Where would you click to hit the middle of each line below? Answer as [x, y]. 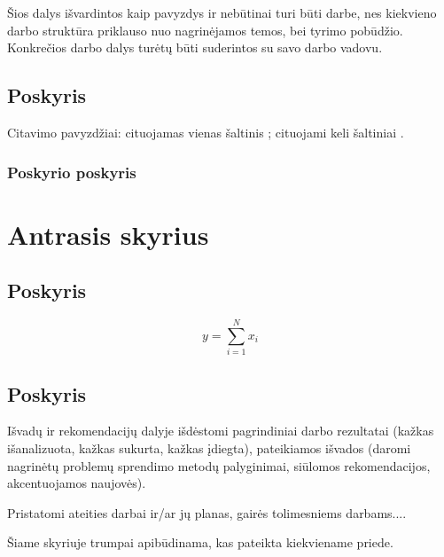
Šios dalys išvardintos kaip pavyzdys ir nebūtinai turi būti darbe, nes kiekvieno [222, 12]
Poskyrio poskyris [72, 172]
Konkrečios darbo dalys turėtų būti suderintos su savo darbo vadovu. [195, 47]
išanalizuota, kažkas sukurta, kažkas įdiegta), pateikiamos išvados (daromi [209, 447]
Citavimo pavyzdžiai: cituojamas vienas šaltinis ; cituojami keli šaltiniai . [206, 132]
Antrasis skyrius [108, 234]
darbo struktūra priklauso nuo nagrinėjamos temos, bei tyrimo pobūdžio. [205, 30]
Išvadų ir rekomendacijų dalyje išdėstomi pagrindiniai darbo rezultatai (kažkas [221, 431]
